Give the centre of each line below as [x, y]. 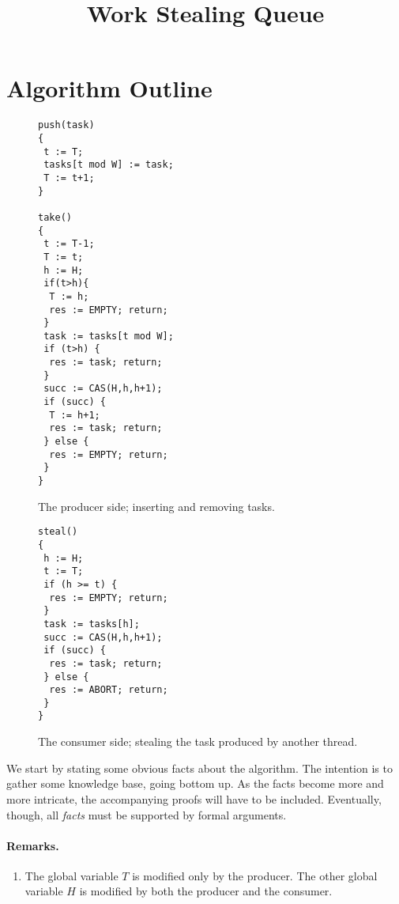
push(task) [66, 125]
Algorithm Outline [109, 88]
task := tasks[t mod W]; [109, 336]
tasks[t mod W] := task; [109, 165]
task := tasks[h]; [92, 624]
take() [55, 217]
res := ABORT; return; [109, 690]
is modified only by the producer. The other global [255, 875]
